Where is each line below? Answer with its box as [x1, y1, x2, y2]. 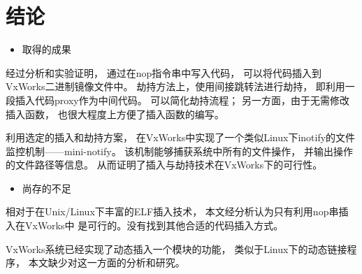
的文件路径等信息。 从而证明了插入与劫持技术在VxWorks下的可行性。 [6, 157, 323, 172]
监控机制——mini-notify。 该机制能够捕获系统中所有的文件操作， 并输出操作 [6, 143, 354, 158]
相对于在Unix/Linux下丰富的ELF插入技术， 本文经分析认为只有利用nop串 [6, 204, 339, 219]
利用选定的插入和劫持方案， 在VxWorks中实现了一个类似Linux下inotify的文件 [6, 130, 356, 145]
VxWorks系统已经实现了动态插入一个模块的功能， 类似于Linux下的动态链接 [6, 241, 347, 256]
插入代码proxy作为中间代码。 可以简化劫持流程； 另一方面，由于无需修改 [15, 92, 349, 107]
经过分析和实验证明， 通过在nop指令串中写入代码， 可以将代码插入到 [6, 65, 321, 80]
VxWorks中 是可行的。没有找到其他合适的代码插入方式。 [24, 218, 284, 233]
